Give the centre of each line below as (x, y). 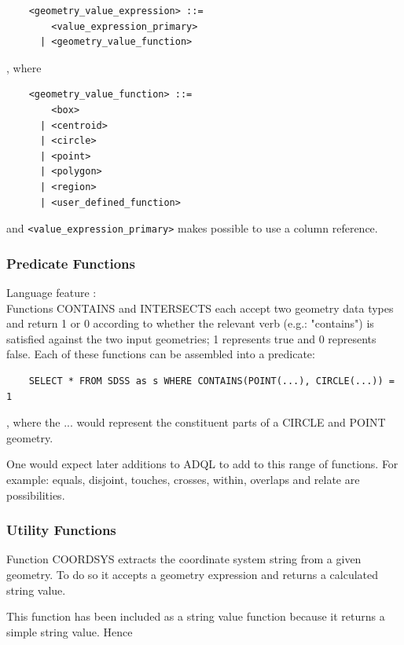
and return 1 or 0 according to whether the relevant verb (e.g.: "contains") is (190, 323)
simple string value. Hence (70, 631)
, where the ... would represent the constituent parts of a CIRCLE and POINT (196, 422)
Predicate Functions (71, 263)
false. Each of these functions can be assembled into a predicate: (161, 354)
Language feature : (51, 292)
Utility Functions (61, 530)
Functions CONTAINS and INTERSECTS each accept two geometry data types (200, 308)
